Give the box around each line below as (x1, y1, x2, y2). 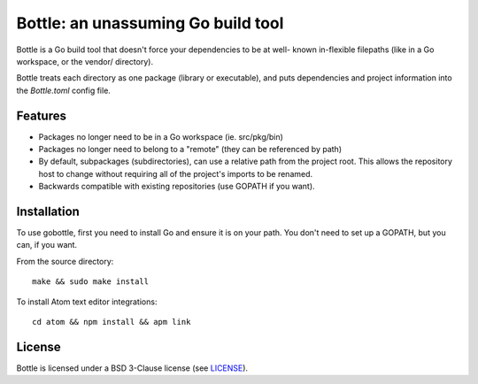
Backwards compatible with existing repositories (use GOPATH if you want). (38, 181, 315, 192)
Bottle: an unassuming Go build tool (16, 13, 284, 33)
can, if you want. (16, 240, 78, 250)
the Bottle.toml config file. (16, 85, 111, 96)
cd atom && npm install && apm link (32, 317, 191, 327)
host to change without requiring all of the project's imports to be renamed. (38, 168, 313, 179)
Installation (16, 204, 80, 219)
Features (16, 108, 66, 123)
